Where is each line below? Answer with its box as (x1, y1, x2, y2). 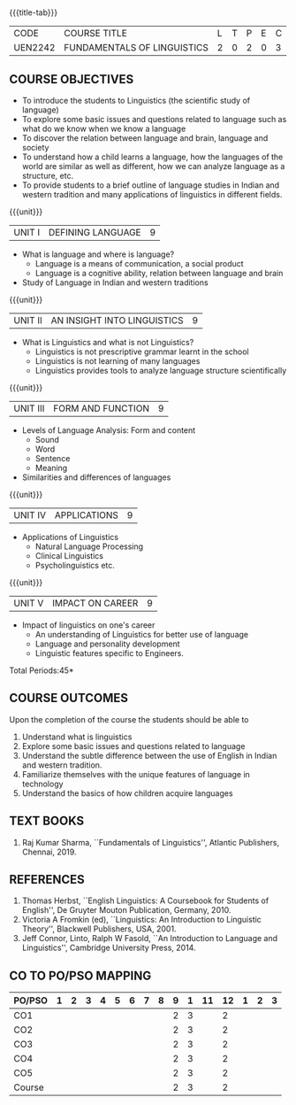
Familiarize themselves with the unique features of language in (21, 769, 250, 779)
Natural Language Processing (34, 541, 144, 552)
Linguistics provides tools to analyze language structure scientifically (34, 366, 287, 375)
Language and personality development (34, 638, 180, 649)
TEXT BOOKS (9, 814, 85, 829)
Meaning (34, 463, 68, 473)
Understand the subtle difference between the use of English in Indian (21, 750, 277, 761)
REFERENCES (9, 872, 86, 887)
